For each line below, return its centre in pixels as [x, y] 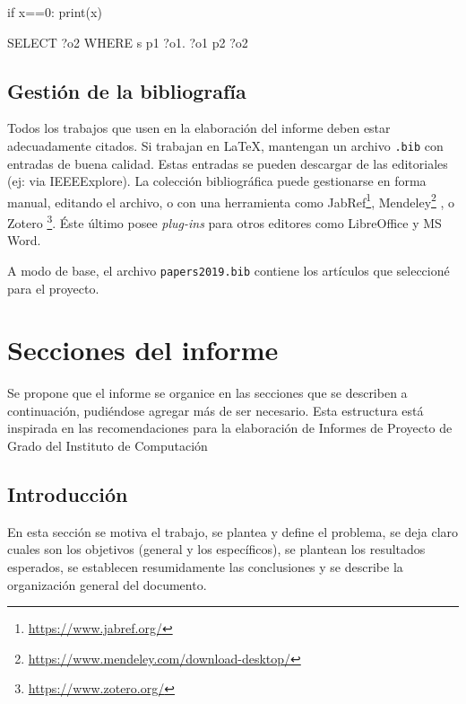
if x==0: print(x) [55, 12]
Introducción [68, 494]
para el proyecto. [53, 288]
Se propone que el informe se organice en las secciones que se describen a [207, 393]
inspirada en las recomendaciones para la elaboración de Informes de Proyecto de [230, 428]
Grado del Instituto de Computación [108, 446]
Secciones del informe [143, 350]
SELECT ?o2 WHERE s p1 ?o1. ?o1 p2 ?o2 [128, 42]
